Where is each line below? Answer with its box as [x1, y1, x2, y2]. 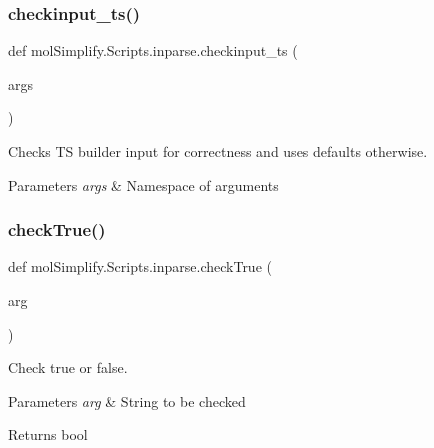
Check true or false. [8, 357, 128, 378]
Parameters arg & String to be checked [8, 390, 246, 411]
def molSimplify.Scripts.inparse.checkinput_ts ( [8, 40, 298, 61]
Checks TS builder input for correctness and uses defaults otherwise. [8, 141, 428, 161]
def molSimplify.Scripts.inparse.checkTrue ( [8, 256, 272, 277]
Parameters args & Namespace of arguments [8, 174, 279, 195]
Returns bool [8, 424, 88, 445]
